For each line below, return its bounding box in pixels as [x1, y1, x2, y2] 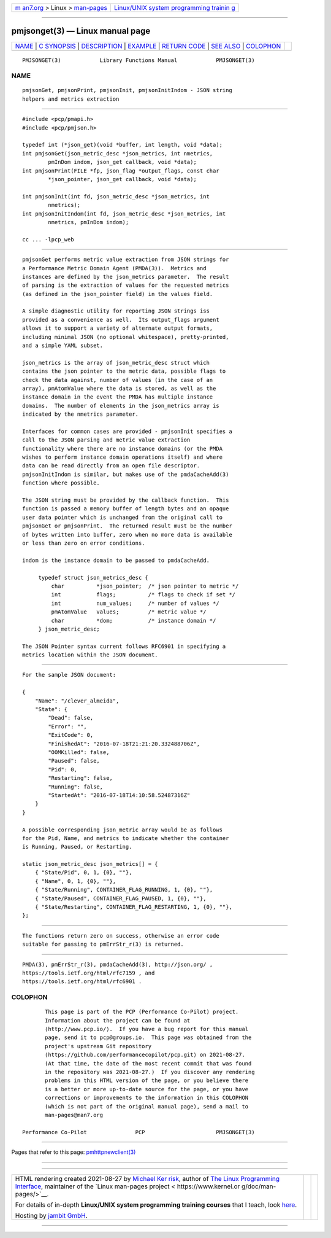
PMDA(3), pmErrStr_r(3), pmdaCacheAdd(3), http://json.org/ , [22, 961, 213, 968]
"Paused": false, [48, 757, 101, 765]
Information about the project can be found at [45, 1017, 191, 1024]
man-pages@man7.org [45, 1111, 104, 1118]
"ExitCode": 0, [48, 731, 94, 739]
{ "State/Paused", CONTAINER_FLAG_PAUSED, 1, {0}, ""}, [34, 895, 207, 902]
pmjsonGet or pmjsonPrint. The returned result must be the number [22, 523, 232, 529]
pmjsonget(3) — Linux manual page [11, 26, 151, 36]
